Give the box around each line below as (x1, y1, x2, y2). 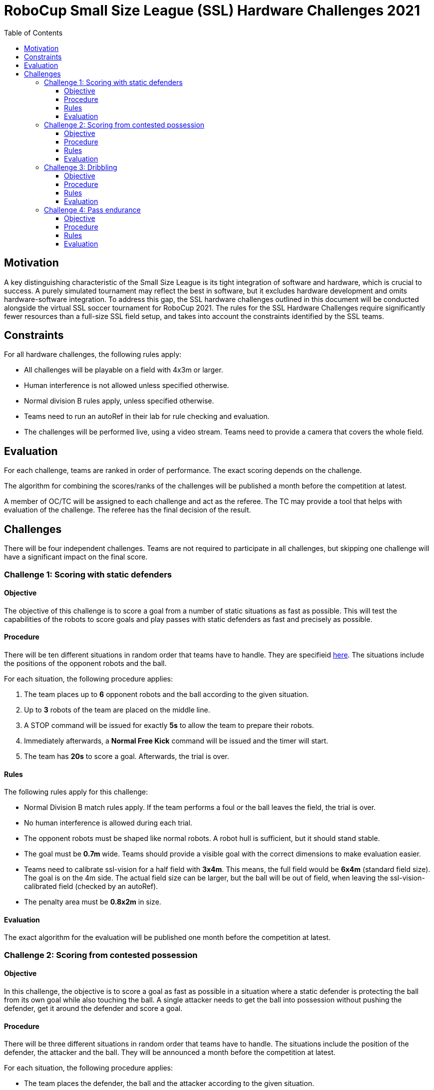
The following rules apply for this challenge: (4, 787, 148, 796)
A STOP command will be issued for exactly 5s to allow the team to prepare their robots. (24, 720, 314, 729)
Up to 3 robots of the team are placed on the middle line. (24, 705, 210, 714)
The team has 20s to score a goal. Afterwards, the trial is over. (24, 751, 229, 760)
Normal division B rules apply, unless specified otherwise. (24, 396, 214, 405)
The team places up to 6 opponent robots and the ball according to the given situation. (24, 689, 309, 698)
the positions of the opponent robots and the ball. (4, 658, 167, 667)
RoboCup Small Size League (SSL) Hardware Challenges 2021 (4, 2, 420, 19)
